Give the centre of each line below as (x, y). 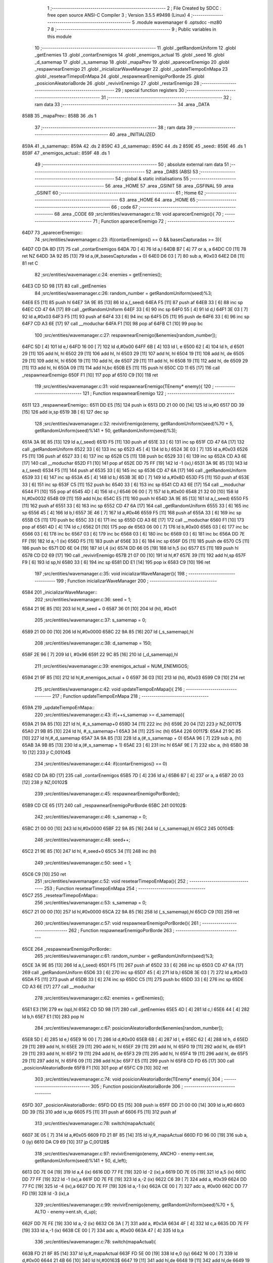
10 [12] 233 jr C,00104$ (46, 752)
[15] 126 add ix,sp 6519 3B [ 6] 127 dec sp (65, 412)
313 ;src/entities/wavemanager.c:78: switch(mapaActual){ (95, 1124)
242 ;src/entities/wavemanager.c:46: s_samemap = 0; (91, 817)
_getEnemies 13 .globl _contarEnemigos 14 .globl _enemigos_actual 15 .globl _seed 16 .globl (129, 55)
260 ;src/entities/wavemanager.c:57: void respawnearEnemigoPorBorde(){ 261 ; (118, 923)
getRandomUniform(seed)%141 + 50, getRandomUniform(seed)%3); (106, 430)
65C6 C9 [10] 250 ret (44, 875)
